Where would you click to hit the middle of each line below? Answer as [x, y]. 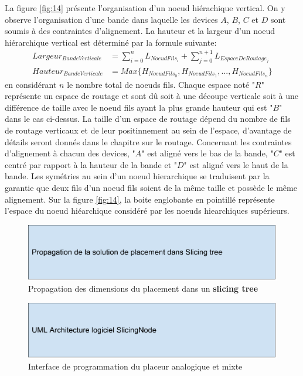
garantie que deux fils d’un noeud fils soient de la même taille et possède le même [151, 187]
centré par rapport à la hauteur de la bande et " [91, 164]
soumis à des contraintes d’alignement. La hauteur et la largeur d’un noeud [140, 31]
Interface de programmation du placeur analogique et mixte [135, 366]
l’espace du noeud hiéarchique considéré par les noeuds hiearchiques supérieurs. [147, 211]
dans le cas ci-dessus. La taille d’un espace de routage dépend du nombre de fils [148, 119]
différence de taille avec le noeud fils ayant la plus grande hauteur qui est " [139, 107]
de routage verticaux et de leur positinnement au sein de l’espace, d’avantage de [148, 130]
